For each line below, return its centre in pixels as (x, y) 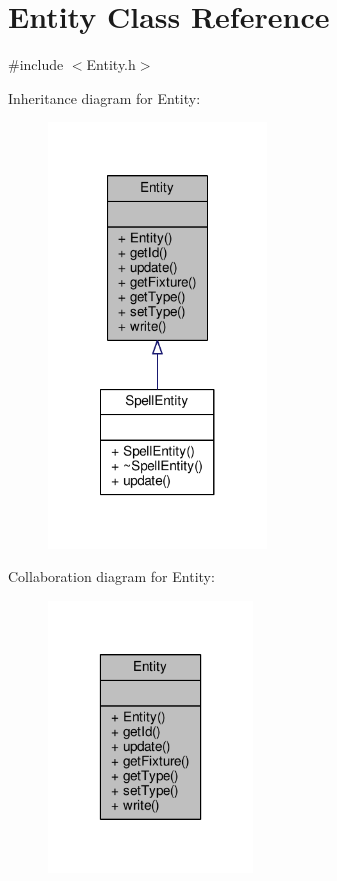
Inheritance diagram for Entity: (104, 97)
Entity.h (111, 64)
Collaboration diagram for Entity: (111, 576)
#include (36, 64)
